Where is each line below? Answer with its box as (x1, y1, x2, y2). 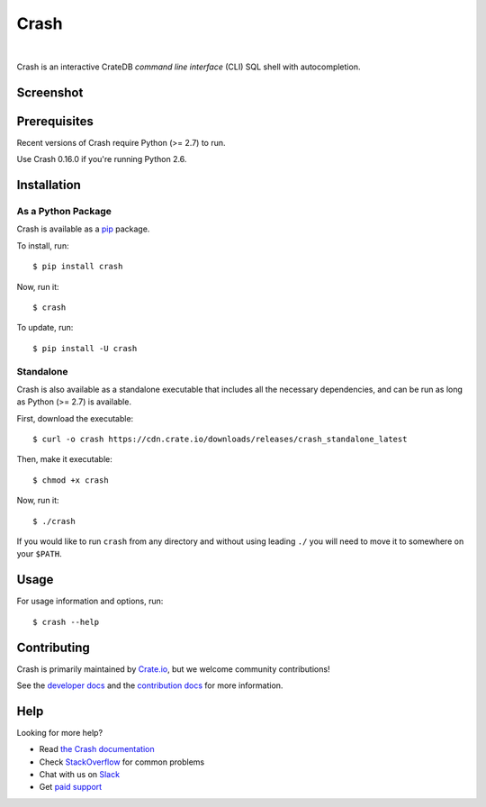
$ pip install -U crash (32, 343, 138, 353)
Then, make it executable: (16, 454, 112, 465)
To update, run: (16, 322, 74, 333)
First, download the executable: (16, 413, 134, 423)
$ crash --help (32, 617, 100, 627)
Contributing (16, 639, 90, 655)
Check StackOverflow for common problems (39, 757, 205, 767)
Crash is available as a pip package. (16, 223, 150, 234)
